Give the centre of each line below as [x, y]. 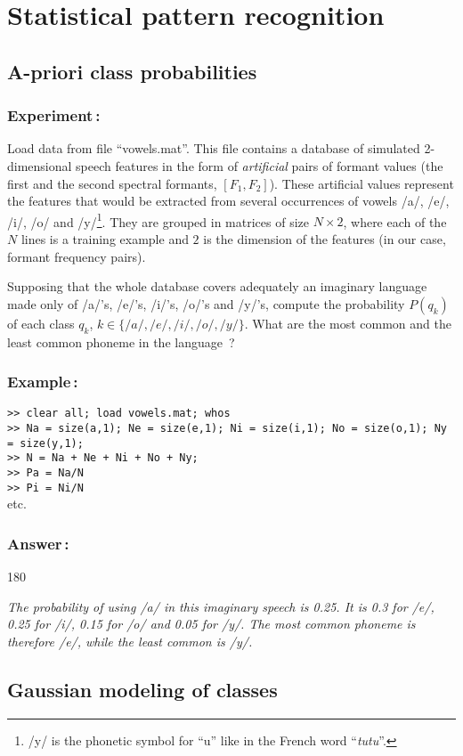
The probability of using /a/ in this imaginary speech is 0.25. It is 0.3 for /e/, [221, 606]
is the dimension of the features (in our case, [325, 239]
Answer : [38, 543]
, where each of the [395, 221]
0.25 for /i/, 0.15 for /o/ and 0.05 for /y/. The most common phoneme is [211, 624]
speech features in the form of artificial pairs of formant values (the [260, 165]
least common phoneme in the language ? [121, 341]
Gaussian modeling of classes [142, 689]
